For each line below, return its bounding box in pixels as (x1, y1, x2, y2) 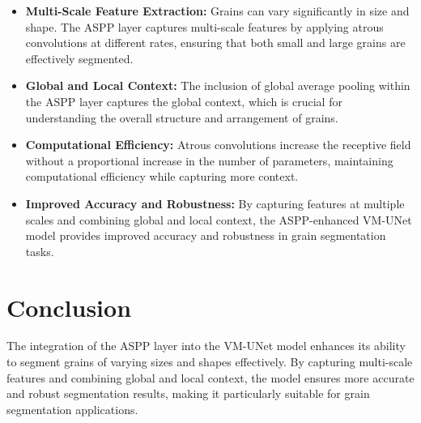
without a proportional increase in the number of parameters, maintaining (25, 152, 393, 169)
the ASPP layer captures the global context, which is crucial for (25, 92, 342, 109)
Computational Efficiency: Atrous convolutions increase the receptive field (25, 136, 411, 153)
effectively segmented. (25, 49, 134, 66)
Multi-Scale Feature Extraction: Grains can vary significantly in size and (25, 2, 410, 19)
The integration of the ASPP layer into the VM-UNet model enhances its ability (6, 337, 406, 354)
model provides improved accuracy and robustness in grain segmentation (25, 227, 386, 244)
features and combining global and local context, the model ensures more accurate (6, 369, 415, 386)
